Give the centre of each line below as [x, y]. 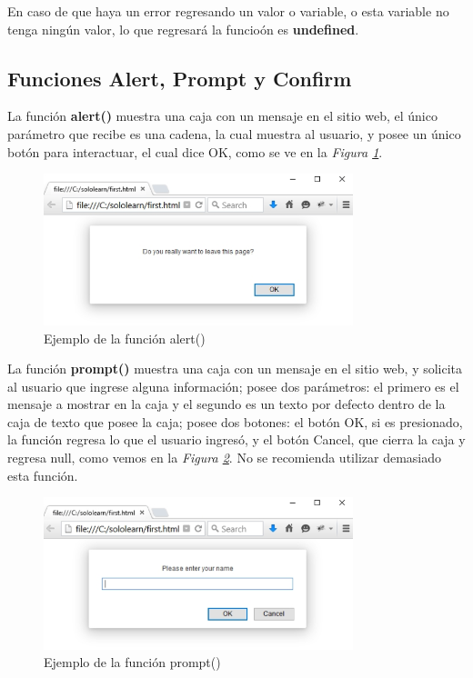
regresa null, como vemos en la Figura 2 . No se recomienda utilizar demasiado [224, 458]
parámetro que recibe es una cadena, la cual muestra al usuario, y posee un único [234, 133]
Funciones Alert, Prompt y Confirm [180, 78]
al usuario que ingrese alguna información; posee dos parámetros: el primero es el [233, 386]
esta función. [43, 475]
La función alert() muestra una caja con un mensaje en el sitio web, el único [222, 116]
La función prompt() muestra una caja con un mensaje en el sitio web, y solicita [235, 369]
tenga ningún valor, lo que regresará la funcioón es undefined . [183, 29]
